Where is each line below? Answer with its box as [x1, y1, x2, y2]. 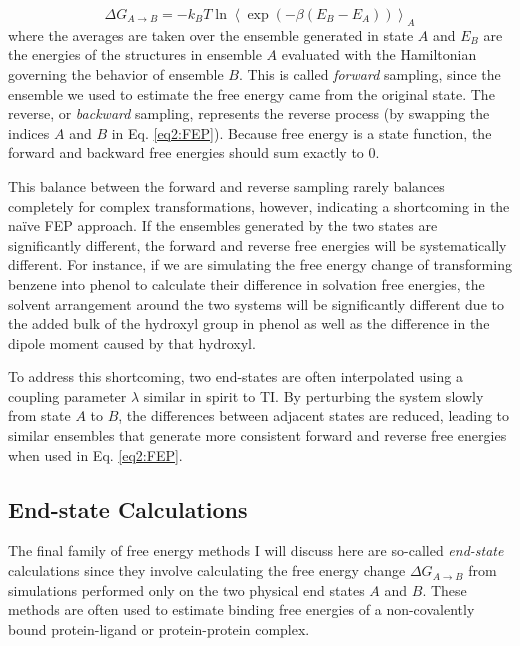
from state [8, 405, 71, 426]
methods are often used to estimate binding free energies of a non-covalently [8, 599, 475, 620]
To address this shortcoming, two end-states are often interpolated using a [8, 366, 463, 387]
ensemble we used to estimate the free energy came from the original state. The [8, 83, 495, 104]
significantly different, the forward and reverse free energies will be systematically [8, 234, 507, 255]
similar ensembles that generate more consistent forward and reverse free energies [8, 425, 507, 446]
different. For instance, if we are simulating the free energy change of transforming [8, 254, 512, 275]
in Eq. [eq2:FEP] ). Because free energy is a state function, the [111, 122, 492, 143]
